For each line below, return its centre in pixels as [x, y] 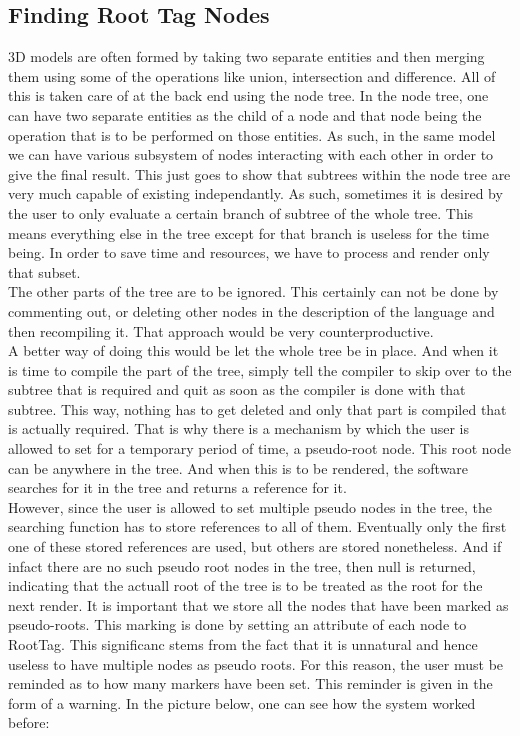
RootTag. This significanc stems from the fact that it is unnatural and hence [243, 644]
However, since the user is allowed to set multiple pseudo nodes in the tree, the [250, 506]
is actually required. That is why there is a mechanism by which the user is [239, 428]
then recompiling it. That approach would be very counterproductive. [221, 330]
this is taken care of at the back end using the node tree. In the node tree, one [248, 95]
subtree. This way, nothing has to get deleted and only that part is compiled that [257, 408]
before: [29, 722]
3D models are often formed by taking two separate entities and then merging [246, 56]
